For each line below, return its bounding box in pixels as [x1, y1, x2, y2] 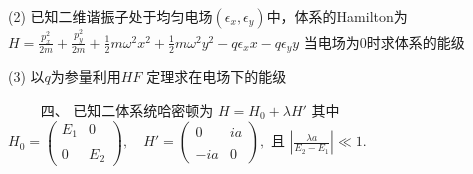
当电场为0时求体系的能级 [303, 31, 465, 52]
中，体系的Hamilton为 [266, 6, 408, 26]
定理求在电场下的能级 [146, 66, 287, 87]
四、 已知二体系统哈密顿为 [40, 99, 214, 120]
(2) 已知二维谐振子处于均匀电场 [8, 6, 213, 26]
